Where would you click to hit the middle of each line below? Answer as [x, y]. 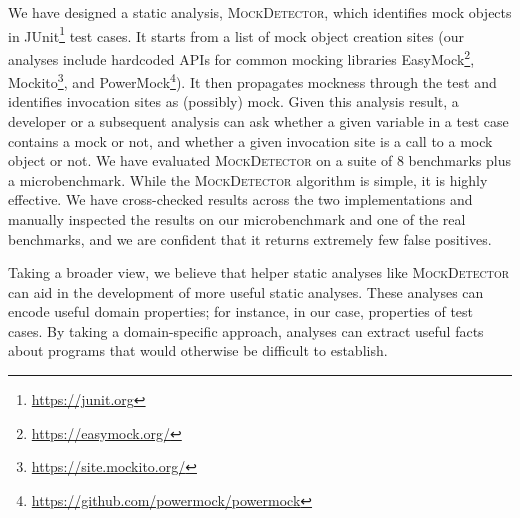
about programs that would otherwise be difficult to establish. [198, 350]
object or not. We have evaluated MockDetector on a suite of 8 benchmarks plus [260, 160]
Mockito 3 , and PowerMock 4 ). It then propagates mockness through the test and [252, 80]
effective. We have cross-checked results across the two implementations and [240, 199]
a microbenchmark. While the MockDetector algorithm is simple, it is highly [248, 179]
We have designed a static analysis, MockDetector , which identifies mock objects [260, 12]
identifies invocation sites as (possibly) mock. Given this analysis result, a [233, 101]
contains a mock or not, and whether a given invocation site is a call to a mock [250, 140]
